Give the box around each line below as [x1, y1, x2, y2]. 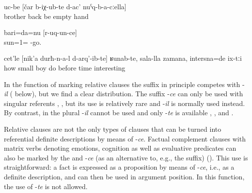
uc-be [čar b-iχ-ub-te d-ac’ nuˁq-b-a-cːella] [4, 1, 126, 11]
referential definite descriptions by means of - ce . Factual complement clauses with [4, 133, 246, 143]
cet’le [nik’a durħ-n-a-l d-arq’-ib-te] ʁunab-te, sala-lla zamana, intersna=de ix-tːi [4, 53, 242, 63]
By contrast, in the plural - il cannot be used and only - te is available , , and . [4, 107, 234, 118]
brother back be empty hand [4, 11, 89, 21]
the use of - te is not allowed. [4, 181, 88, 191]
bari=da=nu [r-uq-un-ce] [4, 27, 78, 37]
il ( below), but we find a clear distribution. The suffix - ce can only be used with [4, 88, 243, 99]
